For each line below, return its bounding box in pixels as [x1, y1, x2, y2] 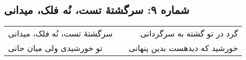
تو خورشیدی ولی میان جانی [8, 42, 103, 54]
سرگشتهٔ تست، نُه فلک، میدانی [8, 27, 113, 39]
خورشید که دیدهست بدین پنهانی [128, 42, 238, 54]
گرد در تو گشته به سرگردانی [140, 27, 238, 39]
